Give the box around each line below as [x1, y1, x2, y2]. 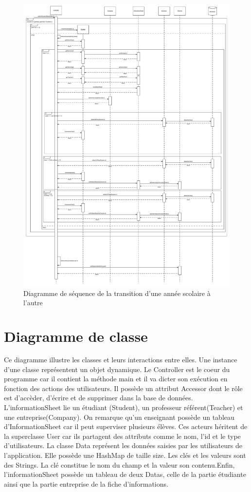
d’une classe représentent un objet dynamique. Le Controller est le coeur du [4, 364, 230, 374]
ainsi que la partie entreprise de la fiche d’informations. [4, 478, 168, 489]
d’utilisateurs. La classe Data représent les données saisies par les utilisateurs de [4, 440, 242, 451]
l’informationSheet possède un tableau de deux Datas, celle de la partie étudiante [4, 469, 246, 479]
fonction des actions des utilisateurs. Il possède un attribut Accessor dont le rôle [4, 383, 243, 393]
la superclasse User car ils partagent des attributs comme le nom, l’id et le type [4, 431, 241, 441]
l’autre [23, 297, 43, 308]
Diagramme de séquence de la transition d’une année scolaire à [23, 288, 211, 298]
